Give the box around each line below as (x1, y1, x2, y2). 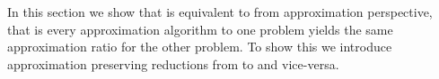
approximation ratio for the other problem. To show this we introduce (7, 37, 392, 56)
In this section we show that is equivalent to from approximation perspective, (7, 3, 433, 20)
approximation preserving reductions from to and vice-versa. (7, 54, 339, 73)
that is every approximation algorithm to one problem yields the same (7, 20, 393, 38)
